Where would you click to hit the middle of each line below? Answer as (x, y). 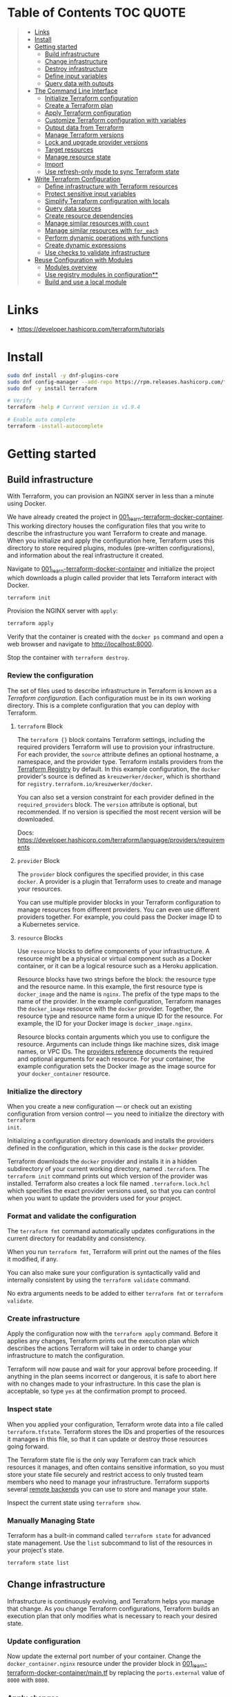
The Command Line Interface (76, 91)
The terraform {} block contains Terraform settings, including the (111, 739)
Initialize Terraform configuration (91, 98)
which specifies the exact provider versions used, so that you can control (112, 1190)
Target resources (69, 149)
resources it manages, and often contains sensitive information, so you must (116, 1467)
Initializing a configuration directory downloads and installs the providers (110, 1141)
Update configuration (44, 1641)
